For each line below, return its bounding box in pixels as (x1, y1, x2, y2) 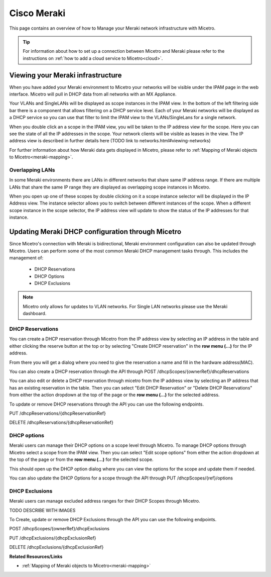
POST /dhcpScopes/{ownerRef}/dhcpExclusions (9, 526, 110, 532)
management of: (9, 254, 44, 261)
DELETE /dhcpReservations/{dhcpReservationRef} (9, 420, 114, 426)
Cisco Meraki (9, 8, 66, 19)
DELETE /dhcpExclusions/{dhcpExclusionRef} (9, 544, 104, 550)
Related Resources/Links (9, 553, 63, 559)
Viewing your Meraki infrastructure (9, 71, 122, 79)
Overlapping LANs (9, 166, 55, 173)
